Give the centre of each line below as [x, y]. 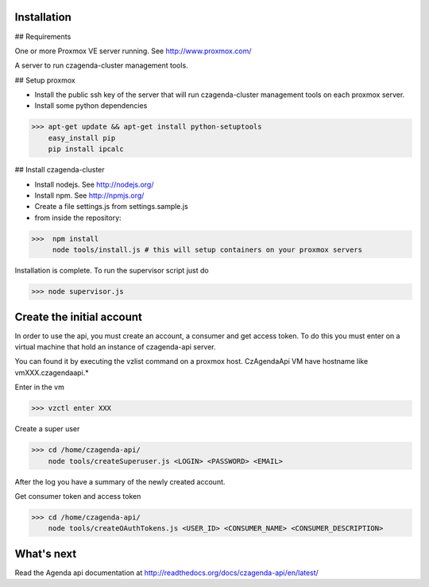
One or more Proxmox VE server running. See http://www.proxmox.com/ [133, 51]
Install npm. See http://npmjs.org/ [89, 195]
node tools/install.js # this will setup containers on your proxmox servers [207, 250]
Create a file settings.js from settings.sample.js [111, 207]
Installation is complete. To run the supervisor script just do [112, 271]
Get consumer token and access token [78, 496]
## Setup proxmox [45, 80]
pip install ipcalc [86, 149]
